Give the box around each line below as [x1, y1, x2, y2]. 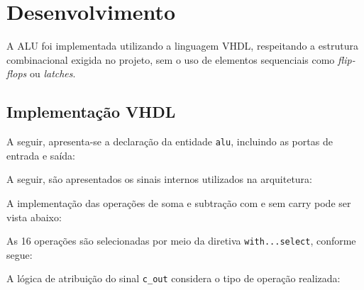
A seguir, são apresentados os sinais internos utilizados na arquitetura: [6, 172, 313, 186]
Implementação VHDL [6, 101, 176, 123]
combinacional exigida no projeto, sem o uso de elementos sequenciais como [6, 52, 335, 67]
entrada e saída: [6, 147, 75, 162]
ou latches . [29, 66, 76, 81]
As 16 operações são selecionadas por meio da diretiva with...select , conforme [6, 233, 356, 248]
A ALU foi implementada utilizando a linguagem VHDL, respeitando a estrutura [6, 38, 358, 53]
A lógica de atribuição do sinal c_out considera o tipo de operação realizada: [6, 271, 341, 286]
